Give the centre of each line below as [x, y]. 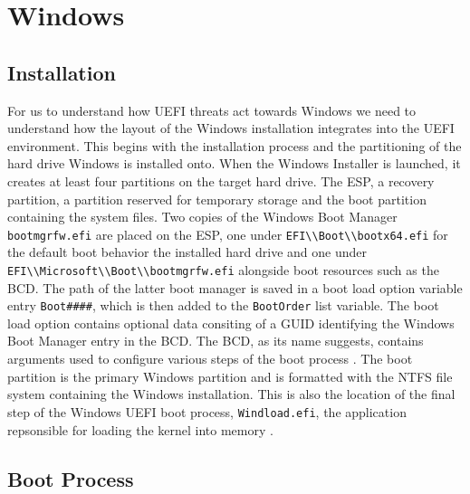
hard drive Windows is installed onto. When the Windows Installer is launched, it [234, 163]
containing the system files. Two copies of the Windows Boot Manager [202, 217]
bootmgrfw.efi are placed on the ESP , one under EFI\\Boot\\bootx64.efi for [228, 234]
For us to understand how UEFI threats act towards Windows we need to [212, 110]
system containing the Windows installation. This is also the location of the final [231, 394]
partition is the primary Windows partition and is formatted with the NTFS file [230, 376]
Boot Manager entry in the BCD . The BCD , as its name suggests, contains [216, 341]
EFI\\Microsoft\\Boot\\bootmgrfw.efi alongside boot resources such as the [223, 269]
